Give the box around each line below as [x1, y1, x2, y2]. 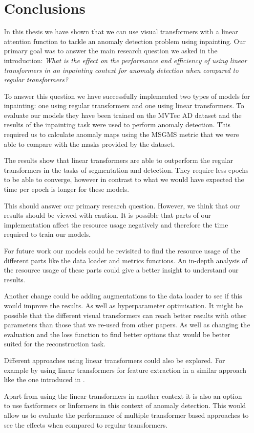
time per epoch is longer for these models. [4, 184, 129, 194]
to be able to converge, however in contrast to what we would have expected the [4, 174, 244, 184]
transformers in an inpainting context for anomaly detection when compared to [4, 65, 239, 75]
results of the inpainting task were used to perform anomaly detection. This [4, 119, 231, 130]
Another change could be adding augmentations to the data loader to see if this [4, 291, 242, 301]
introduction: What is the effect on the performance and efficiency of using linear [4, 55, 247, 65]
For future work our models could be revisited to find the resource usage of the [4, 246, 240, 255]
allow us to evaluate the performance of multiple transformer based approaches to [4, 410, 249, 420]
